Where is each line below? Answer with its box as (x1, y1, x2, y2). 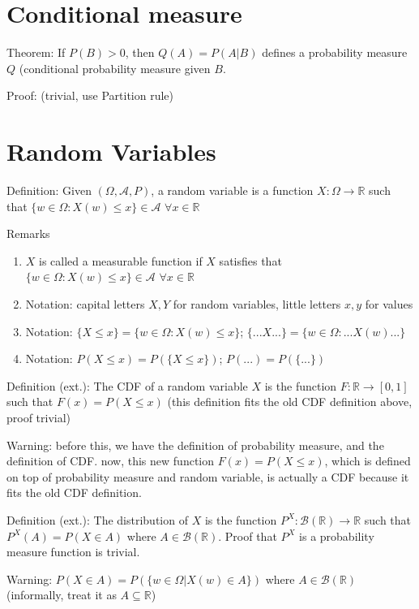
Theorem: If (6, 44, 66, 61)
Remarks (6, 225, 50, 242)
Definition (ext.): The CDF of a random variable (6, 377, 248, 394)
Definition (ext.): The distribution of (6, 511, 188, 528)
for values (365, 296, 413, 312)
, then (125, 44, 155, 61)
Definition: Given (6, 182, 92, 199)
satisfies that (219, 252, 282, 269)
